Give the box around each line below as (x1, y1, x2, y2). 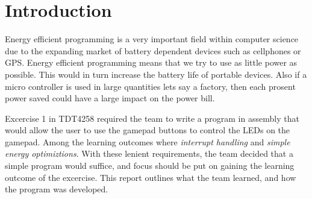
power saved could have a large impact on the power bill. (5, 92, 215, 104)
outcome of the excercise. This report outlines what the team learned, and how (5, 171, 296, 183)
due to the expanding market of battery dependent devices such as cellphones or (5, 44, 301, 57)
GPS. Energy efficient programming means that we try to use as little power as (5, 56, 298, 69)
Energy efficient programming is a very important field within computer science (5, 33, 299, 45)
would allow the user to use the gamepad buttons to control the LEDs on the (5, 124, 290, 136)
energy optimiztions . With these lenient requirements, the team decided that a (5, 147, 293, 160)
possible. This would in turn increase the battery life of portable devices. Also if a (5, 68, 307, 80)
